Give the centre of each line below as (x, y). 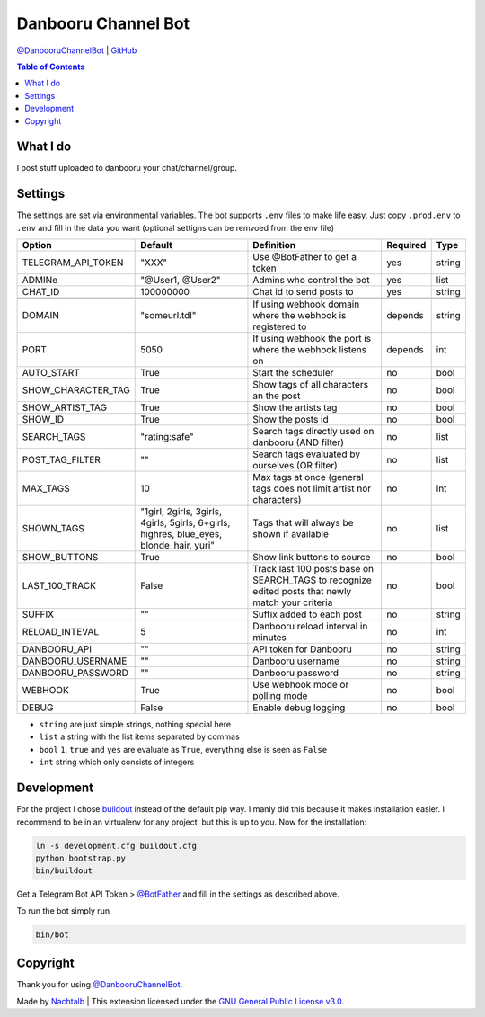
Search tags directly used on (313, 432)
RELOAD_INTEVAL (61, 632)
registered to (280, 326)
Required (406, 245)
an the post (277, 396)
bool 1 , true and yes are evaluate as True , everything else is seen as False (183, 749)
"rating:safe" (168, 437)
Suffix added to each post (308, 614)
